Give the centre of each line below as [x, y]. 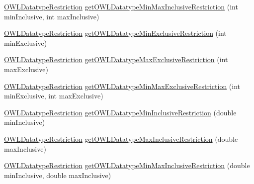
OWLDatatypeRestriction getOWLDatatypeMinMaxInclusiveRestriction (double [127, 165]
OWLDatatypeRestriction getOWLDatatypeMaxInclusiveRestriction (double [121, 138]
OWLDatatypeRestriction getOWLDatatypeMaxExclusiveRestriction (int [116, 59]
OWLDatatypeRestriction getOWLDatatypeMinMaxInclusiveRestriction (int [121, 6]
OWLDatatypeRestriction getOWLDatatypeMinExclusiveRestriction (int [115, 33]
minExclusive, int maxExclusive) [54, 96]
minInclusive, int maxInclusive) [52, 16]
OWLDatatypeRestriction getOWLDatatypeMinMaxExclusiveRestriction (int [122, 86]
